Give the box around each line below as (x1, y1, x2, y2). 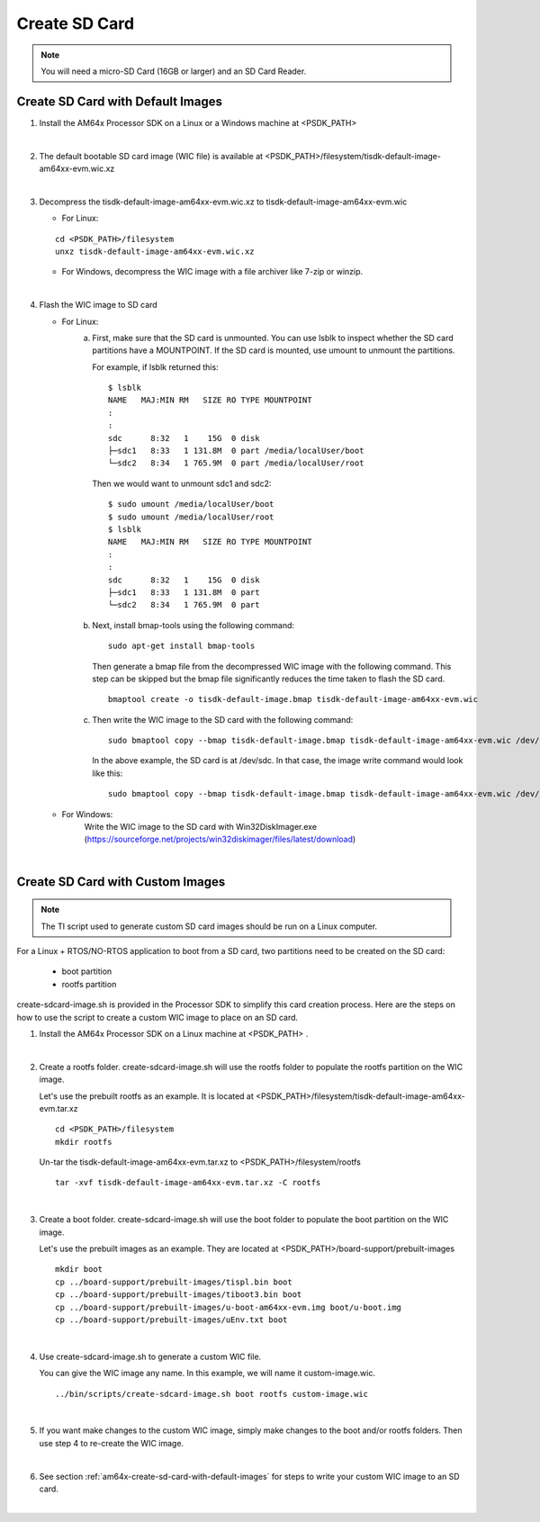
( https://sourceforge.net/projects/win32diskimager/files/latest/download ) (84, 833, 356, 845)
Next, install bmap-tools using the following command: (92, 619, 295, 630)
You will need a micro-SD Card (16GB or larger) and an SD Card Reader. (40, 66, 307, 77)
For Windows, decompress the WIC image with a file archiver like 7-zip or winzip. (61, 266, 364, 277)
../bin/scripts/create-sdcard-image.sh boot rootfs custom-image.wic (55, 1389, 369, 1399)
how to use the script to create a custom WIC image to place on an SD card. (16, 1012, 299, 1022)
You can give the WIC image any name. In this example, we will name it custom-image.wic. (39, 1368, 375, 1379)
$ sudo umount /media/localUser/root (108, 511, 274, 522)
